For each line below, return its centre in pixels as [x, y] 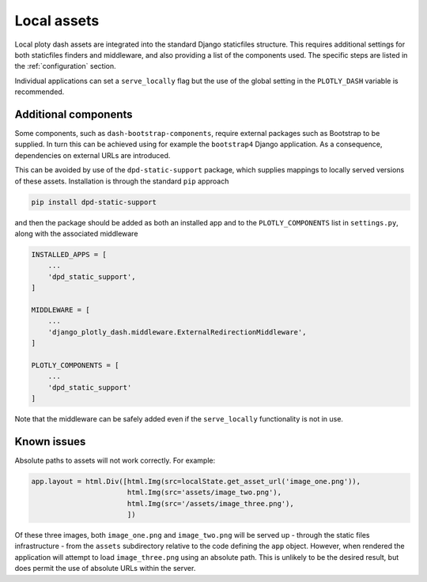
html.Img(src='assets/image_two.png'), [204, 493]
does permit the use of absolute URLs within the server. [105, 569]
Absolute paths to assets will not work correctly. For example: [115, 460]
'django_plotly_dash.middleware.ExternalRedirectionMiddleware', [177, 332]
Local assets [57, 21]
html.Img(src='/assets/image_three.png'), [210, 503]
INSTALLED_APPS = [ [69, 254]
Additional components [74, 114]
